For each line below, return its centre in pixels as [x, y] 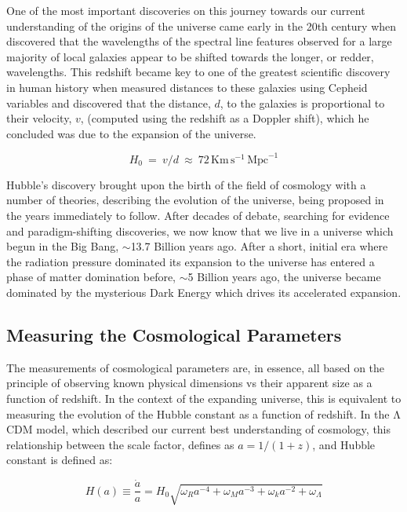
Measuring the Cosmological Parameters [174, 334]
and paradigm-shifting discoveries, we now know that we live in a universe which [200, 230]
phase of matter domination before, [91, 277]
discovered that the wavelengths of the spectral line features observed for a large [199, 41]
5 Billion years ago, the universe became [284, 277]
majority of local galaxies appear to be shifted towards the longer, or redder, [190, 56]
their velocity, [39, 118]
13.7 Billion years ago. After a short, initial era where [259, 246]
